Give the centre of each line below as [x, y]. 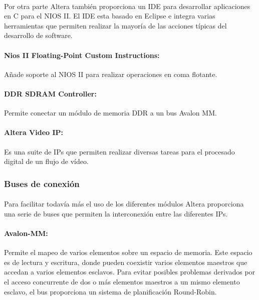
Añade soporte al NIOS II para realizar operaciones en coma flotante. [111, 74]
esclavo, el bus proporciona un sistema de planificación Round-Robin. [110, 291]
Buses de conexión [42, 183]
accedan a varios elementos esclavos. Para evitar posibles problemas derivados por [130, 272]
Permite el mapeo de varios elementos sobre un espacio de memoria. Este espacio [128, 252]
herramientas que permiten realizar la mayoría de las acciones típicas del [115, 25]
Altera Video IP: [34, 132]
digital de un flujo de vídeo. [46, 161]
